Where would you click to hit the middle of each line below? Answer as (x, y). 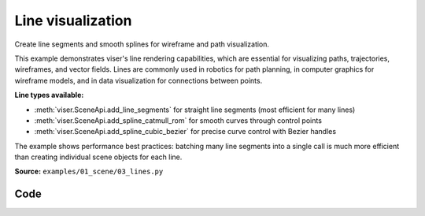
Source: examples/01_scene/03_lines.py (89, 171)
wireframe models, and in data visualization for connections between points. (139, 80)
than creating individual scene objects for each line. (98, 157)
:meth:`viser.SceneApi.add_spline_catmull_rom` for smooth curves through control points (178, 120)
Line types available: (49, 95)
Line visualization (73, 20)
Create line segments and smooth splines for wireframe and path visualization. (142, 44)
